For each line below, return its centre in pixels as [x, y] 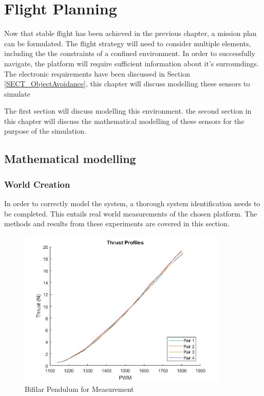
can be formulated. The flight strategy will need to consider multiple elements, [128, 43]
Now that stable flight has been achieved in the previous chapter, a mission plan [130, 33]
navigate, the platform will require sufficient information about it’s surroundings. [131, 63]
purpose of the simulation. [45, 131]
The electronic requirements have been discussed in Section [97, 73]
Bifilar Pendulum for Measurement [79, 389]
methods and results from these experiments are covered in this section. [117, 223]
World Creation [37, 184]
